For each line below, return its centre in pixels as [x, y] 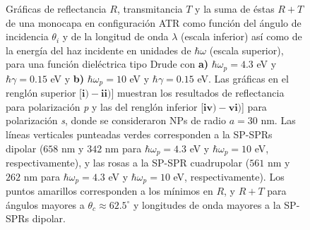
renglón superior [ [44, 93]
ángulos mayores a [45, 204]
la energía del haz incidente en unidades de [99, 50]
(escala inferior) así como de [242, 36]
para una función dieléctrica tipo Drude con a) [107, 64]
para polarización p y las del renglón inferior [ [105, 106]
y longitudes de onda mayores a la [207, 204]
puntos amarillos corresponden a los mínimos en [109, 191]
